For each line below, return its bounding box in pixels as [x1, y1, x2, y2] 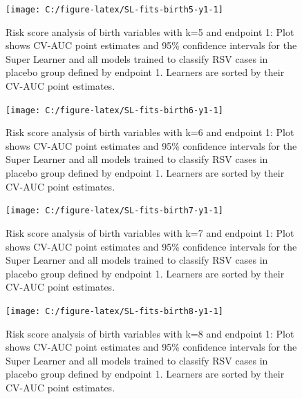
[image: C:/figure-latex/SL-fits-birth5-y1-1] [6, 5, 223, 14]
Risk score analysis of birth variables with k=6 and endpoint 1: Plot [6, 125, 294, 139]
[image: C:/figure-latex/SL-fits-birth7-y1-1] [6, 206, 223, 216]
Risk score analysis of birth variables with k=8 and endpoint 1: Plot [6, 326, 294, 340]
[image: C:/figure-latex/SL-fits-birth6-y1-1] [6, 105, 223, 115]
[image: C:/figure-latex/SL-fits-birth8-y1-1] [6, 306, 223, 316]
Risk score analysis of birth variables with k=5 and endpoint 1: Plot [6, 24, 294, 39]
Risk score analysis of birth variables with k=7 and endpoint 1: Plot [6, 225, 294, 240]
